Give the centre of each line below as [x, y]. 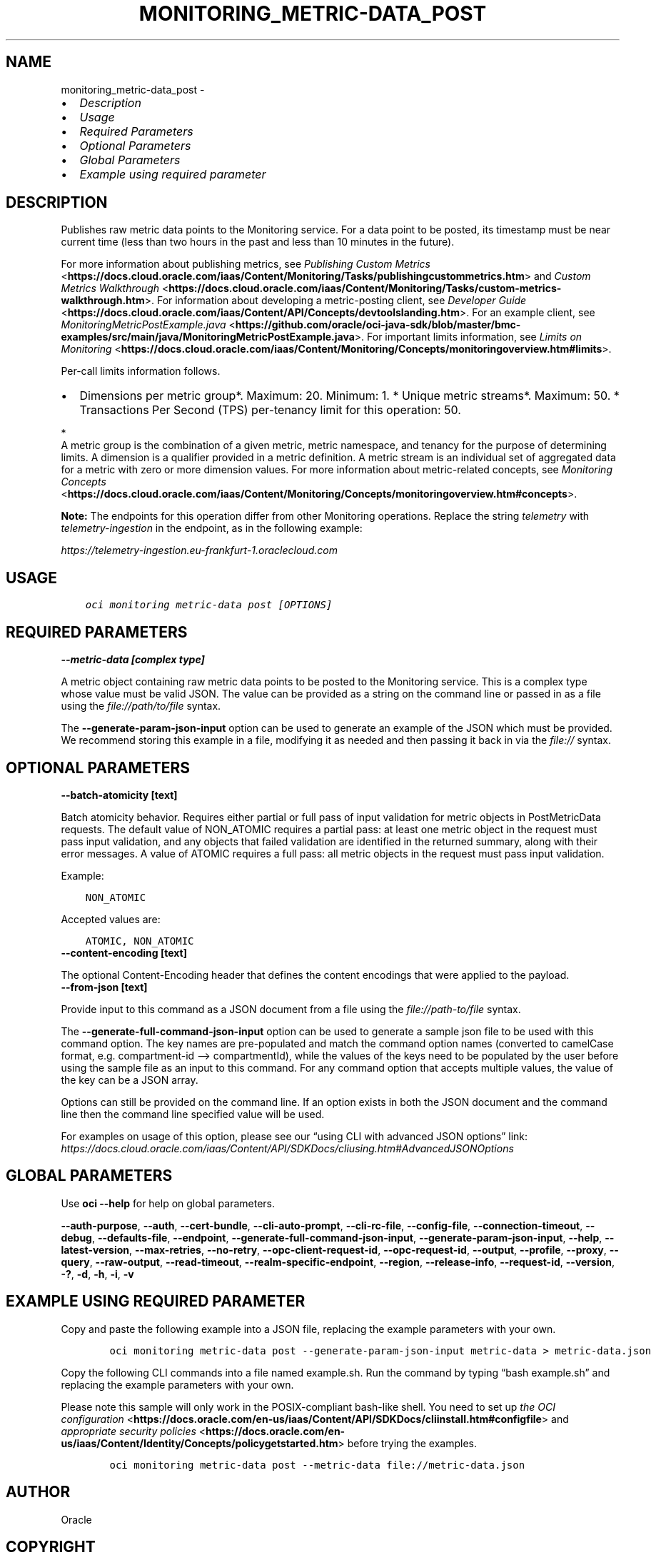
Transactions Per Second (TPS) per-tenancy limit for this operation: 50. [270, 410]
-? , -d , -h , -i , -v [97, 1274]
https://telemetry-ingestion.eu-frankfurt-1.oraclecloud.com [199, 550]
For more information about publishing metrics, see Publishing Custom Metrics [246, 264]
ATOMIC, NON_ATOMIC [140, 941]
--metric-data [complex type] [133, 660]
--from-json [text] [104, 987]
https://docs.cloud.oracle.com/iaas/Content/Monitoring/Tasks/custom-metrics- [365, 288]
